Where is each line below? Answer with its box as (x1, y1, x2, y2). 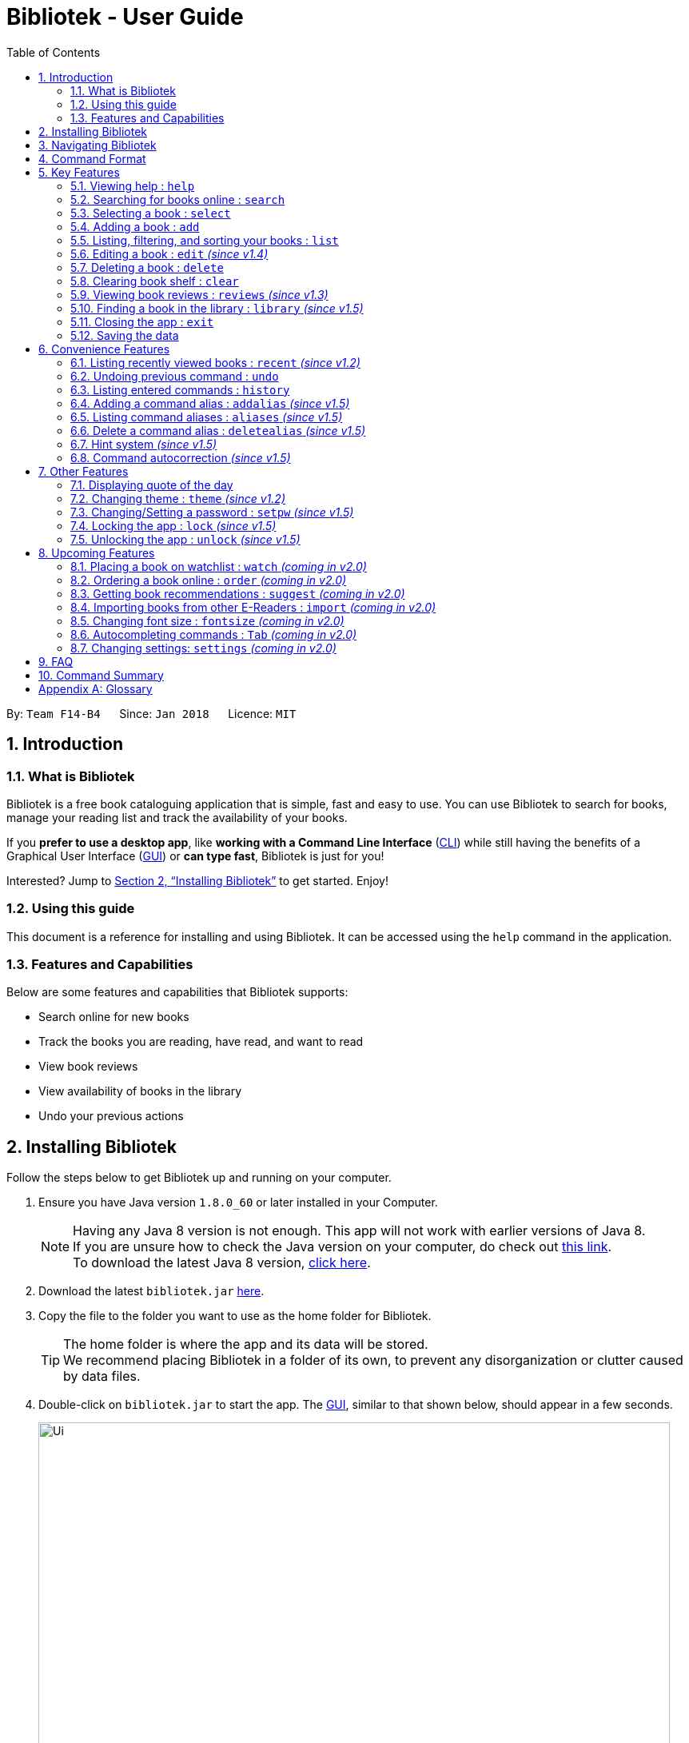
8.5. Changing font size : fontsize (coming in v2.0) (70, 613, 344, 628)
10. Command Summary (38, 668, 164, 682)
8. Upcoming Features (38, 545, 155, 560)
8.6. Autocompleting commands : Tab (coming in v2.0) (70, 627, 357, 641)
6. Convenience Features (38, 341, 170, 356)
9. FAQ (38, 654, 74, 668)
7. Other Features (38, 464, 129, 478)
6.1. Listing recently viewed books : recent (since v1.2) (70, 355, 360, 369)
